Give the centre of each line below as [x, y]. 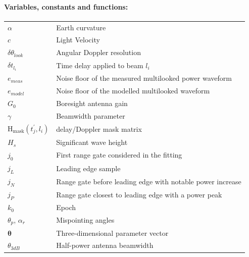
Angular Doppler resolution [98, 52]
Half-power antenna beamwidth [105, 245]
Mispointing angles [85, 220]
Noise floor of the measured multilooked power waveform [144, 78]
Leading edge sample [88, 168]
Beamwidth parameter [91, 115]
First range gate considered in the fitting [119, 155]
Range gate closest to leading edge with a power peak [139, 194]
